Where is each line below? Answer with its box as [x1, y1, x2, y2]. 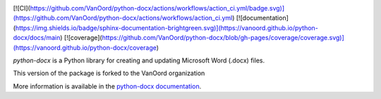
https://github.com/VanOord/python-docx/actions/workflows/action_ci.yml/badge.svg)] [30, 4, 285, 12]
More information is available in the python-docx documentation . [13, 81, 202, 91]
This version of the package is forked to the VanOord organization [13, 69, 205, 77]
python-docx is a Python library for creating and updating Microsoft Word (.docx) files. [13, 56, 265, 65]
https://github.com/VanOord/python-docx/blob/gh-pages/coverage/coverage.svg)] [102, 34, 345, 42]
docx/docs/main [13, 34, 61, 42]
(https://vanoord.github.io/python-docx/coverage [13, 43, 157, 52]
